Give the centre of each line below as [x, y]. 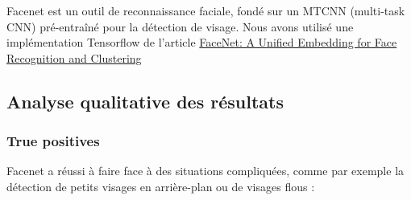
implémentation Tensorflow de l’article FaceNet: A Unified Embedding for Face [202, 42]
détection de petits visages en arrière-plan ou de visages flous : [161, 186]
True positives [53, 141]
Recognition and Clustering [74, 57]
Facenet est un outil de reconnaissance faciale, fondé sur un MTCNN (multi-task [206, 10]
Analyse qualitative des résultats [145, 101]
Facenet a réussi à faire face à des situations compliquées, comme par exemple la [205, 171]
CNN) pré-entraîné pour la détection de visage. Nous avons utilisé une [180, 26]
